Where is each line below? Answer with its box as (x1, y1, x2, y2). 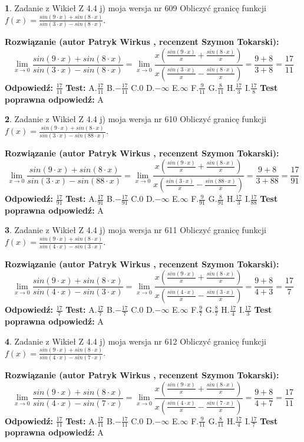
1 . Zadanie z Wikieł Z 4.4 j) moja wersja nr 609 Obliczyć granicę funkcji (5, 2, 266, 14)
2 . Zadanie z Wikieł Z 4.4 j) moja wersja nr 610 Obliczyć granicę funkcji (5, 113, 266, 125)
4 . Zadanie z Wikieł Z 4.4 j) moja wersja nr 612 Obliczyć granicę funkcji (5, 335, 266, 347)
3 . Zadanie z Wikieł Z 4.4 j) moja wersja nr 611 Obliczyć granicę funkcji (5, 224, 266, 236)
